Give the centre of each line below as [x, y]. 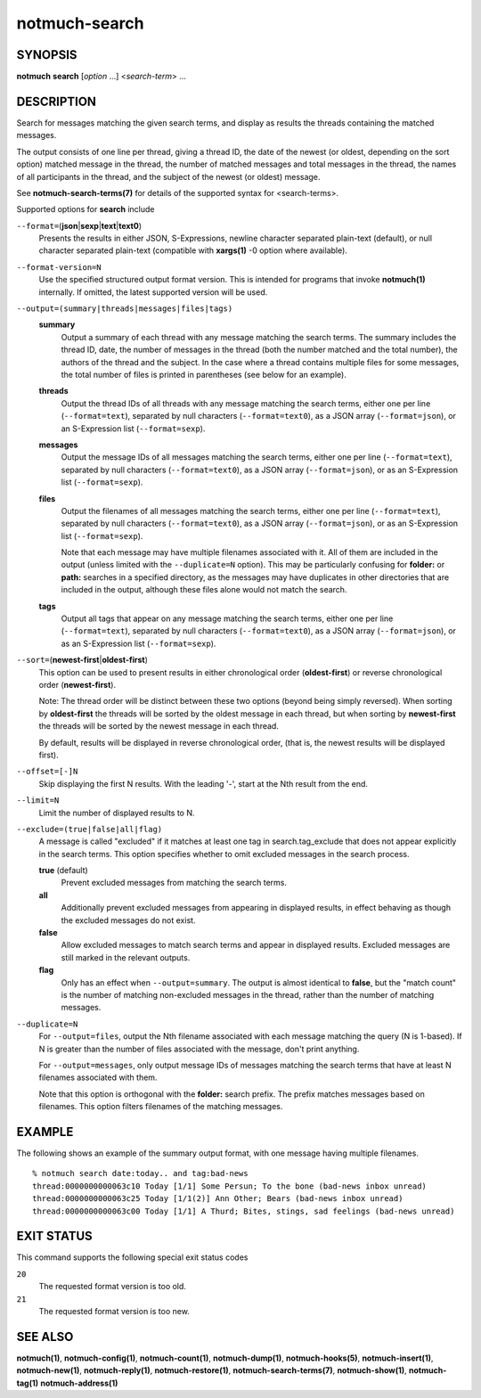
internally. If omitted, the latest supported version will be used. [153, 292]
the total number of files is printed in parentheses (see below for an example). [204, 375]
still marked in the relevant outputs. [126, 957]
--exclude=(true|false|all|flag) [90, 829]
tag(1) [28, 1383]
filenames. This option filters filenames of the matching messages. [161, 1107]
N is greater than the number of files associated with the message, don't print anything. [199, 1049]
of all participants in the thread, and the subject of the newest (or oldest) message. [168, 176]
